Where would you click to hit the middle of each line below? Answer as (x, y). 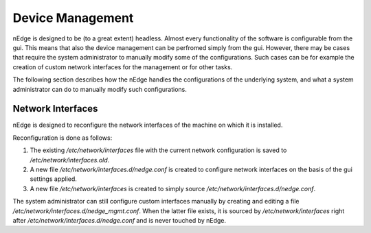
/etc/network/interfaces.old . (70, 160)
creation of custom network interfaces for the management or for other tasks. (123, 67)
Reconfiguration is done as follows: (63, 138)
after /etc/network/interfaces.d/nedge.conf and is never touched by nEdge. (120, 220)
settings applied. (53, 179)
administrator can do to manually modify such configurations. (100, 89)
